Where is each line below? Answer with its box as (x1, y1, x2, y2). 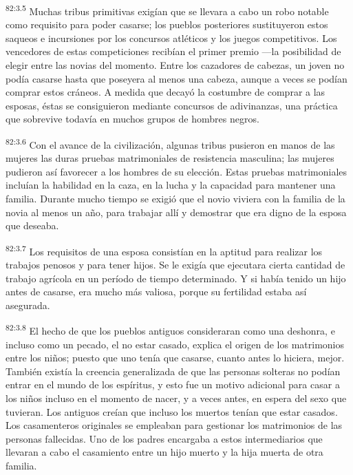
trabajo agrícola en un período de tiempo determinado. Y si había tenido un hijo (6, 271, 346, 285)
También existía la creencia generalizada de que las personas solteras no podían (6, 363, 341, 378)
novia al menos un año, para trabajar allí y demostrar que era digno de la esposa (6, 204, 347, 219)
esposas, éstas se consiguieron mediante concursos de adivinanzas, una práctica (6, 98, 338, 112)
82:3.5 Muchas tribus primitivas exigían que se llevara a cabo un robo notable (6, 2, 329, 18)
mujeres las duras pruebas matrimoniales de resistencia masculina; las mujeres (6, 151, 334, 165)
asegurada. (6, 297, 50, 312)
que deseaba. (6, 218, 59, 233)
